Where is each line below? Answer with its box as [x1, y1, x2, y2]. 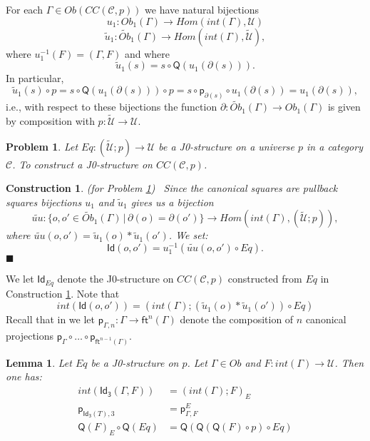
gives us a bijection [130, 194, 214, 209]
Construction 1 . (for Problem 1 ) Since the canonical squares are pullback [6, 181, 338, 196]
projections [6, 328, 54, 343]
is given [327, 99, 361, 114]
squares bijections [6, 194, 82, 209]
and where [124, 46, 170, 61]
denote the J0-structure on [57, 271, 174, 286]
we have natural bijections [145, 2, 259, 16]
